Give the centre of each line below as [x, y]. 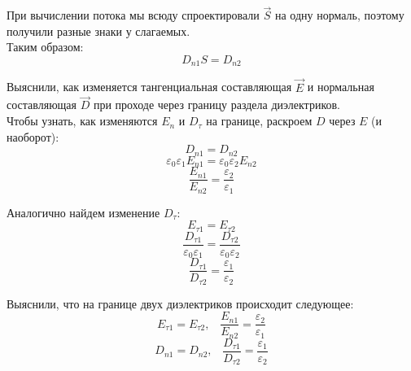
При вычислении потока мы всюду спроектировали [133, 15]
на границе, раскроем [259, 121]
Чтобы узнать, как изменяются [82, 121]
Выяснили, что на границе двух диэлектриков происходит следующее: [180, 303]
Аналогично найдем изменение [83, 212]
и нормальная [341, 87]
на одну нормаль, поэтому [339, 15]
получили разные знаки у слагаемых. [98, 31]
